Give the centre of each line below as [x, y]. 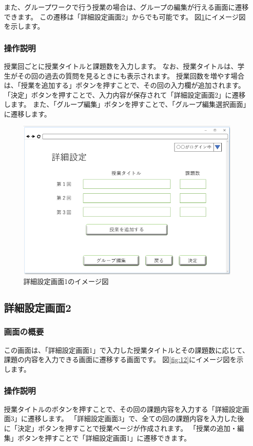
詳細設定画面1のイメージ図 [66, 281]
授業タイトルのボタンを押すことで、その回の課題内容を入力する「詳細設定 [123, 409]
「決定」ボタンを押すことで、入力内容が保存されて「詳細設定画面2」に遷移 [125, 94]
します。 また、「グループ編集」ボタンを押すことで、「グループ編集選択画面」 [125, 104]
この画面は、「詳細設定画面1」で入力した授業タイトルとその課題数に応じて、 [126, 350]
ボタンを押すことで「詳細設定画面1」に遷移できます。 [104, 437]
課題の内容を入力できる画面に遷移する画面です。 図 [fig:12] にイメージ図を [120, 359]
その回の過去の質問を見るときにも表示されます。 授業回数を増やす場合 [131, 75]
